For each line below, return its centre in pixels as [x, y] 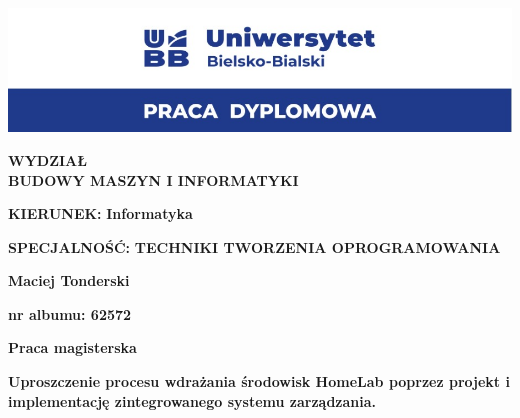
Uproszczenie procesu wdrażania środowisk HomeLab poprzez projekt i [259, 381]
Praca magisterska [72, 347]
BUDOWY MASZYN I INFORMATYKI [153, 179]
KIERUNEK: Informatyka [100, 213]
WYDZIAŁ [47, 159]
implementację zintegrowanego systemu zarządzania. [192, 400]
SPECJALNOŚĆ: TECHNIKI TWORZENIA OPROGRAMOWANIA [254, 246]
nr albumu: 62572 [70, 313]
